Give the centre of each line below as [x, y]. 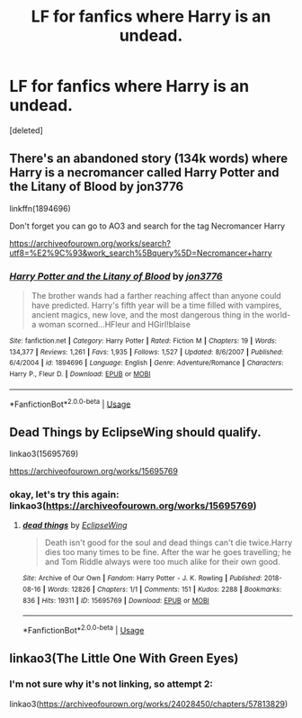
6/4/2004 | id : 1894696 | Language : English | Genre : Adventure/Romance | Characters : [147, 363]
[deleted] [26, 130]
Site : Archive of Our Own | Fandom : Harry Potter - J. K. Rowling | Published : [142, 579]
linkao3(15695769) [44, 454]
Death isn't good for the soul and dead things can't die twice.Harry [169, 543]
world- [278, 315]
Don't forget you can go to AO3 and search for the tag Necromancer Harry [147, 226]
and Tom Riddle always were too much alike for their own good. [162, 562]
